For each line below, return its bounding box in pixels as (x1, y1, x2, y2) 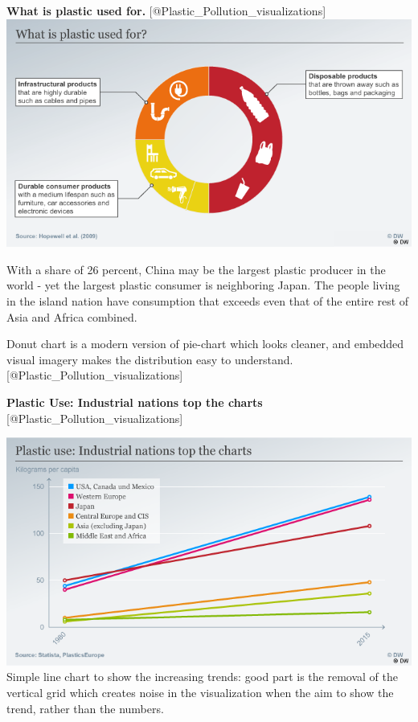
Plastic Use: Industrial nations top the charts (6, 394, 263, 411)
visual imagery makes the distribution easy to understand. (6, 351, 293, 367)
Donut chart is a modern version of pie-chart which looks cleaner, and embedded (6, 335, 404, 352)
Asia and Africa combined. (6, 308, 137, 325)
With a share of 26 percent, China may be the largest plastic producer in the (6, 260, 386, 277)
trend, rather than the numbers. (6, 699, 164, 716)
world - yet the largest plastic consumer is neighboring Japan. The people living (6, 277, 400, 293)
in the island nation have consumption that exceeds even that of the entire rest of (6, 293, 409, 310)
